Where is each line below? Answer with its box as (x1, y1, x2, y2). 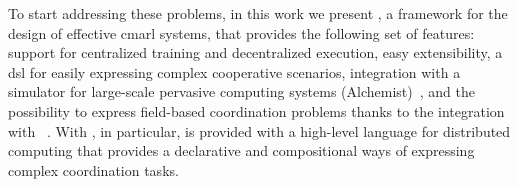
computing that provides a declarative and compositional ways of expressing (8, 140, 475, 161)
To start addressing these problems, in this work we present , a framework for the (8, 3, 508, 23)
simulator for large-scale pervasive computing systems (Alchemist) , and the (8, 81, 475, 102)
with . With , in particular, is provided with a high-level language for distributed (8, 120, 511, 141)
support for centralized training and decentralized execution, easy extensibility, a (8, 42, 503, 63)
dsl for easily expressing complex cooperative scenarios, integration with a (8, 61, 461, 82)
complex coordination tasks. (8, 159, 179, 180)
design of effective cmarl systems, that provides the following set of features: (8, 22, 475, 43)
